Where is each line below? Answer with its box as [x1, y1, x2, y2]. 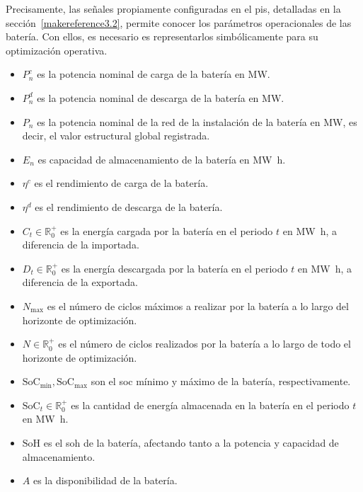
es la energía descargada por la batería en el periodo [61, 261, 288, 275]
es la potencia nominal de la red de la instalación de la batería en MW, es [37, 114, 357, 129]
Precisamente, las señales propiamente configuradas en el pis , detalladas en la [6, 1, 341, 16]
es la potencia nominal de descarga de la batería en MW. [37, 90, 284, 105]
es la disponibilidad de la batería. [33, 473, 178, 488]
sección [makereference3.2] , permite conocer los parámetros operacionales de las [6, 15, 352, 30]
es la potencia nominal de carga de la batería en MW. [37, 67, 270, 81]
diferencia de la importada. [22, 237, 139, 252]
